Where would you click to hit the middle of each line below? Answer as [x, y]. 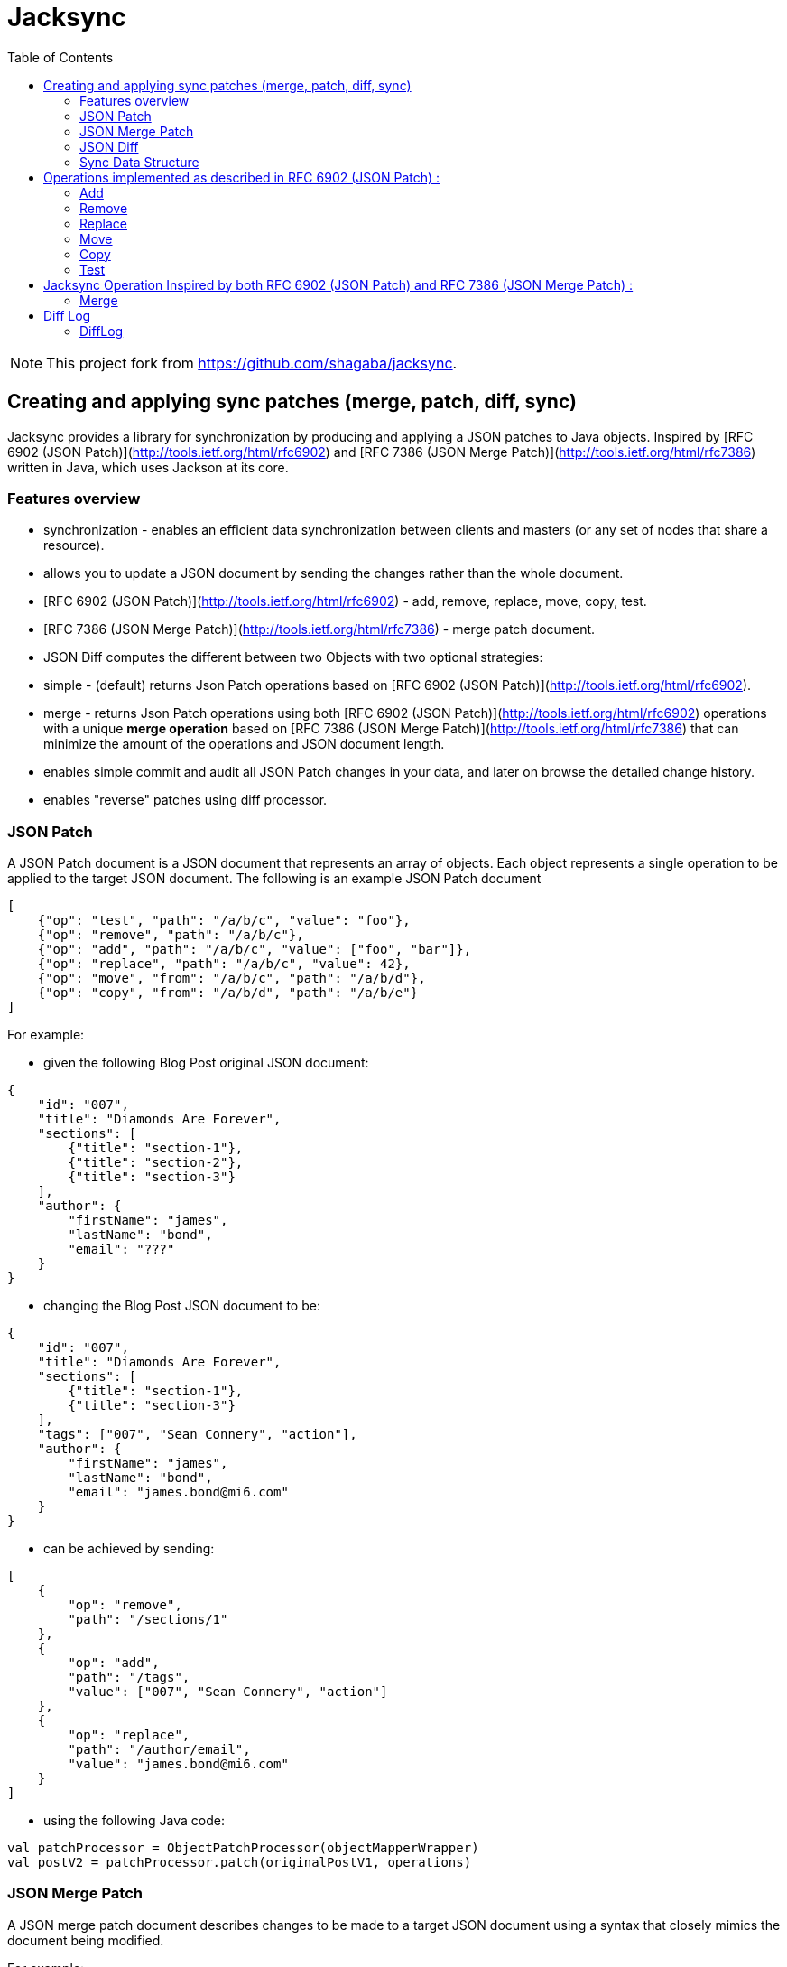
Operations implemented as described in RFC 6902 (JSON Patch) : [242, 177]
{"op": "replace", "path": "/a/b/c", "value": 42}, [224, 964]
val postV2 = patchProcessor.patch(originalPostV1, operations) [240, 1863]
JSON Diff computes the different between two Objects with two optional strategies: [293, 657]
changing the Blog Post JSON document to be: [182, 1306]
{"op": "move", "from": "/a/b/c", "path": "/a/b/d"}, [231, 979]
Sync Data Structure [139, 162]
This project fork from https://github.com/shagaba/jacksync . [252, 363]
